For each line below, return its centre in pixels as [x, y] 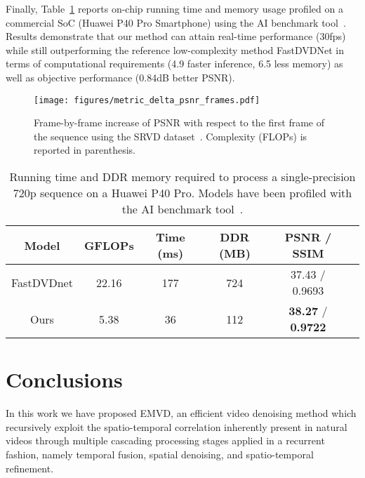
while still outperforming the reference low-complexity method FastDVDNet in [175, 49]
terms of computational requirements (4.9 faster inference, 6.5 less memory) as [174, 64]
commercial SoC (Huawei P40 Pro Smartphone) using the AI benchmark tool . [176, 22]
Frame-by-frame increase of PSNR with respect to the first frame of [179, 122]
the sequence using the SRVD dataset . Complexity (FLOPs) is [171, 136]
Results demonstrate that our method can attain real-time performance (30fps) [176, 36]
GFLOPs [109, 245]
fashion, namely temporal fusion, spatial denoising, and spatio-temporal [160, 454]
